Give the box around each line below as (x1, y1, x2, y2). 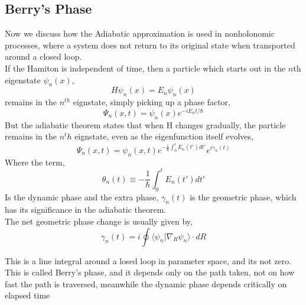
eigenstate (5, 73, 41, 86)
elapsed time (5, 289, 50, 301)
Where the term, (5, 155, 65, 168)
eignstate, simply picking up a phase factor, (73, 96, 231, 108)
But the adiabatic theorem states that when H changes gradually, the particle (5, 118, 286, 131)
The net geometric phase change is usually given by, (5, 215, 193, 227)
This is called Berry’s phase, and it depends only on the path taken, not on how (5, 266, 295, 278)
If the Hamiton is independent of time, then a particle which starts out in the (5, 61, 286, 74)
